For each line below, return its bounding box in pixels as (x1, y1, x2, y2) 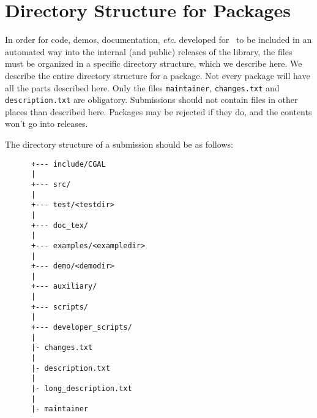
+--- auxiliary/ (31, 282, 97, 291)
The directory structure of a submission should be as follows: (5, 138, 233, 150)
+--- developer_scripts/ (31, 323, 132, 332)
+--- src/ (31, 180, 71, 189)
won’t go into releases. (5, 117, 88, 130)
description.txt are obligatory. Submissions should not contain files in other (5, 93, 298, 106)
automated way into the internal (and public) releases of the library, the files (5, 45, 293, 58)
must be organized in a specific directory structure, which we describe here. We (5, 57, 302, 70)
